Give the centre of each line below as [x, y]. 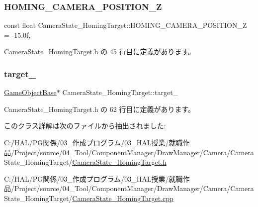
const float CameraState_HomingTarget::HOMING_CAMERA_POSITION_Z [126, 25]
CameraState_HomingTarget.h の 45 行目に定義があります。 [100, 52]
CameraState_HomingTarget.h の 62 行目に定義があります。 [100, 109]
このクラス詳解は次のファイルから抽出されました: [85, 126]
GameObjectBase [30, 92]
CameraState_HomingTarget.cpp [123, 198]
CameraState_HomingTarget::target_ [120, 92]
